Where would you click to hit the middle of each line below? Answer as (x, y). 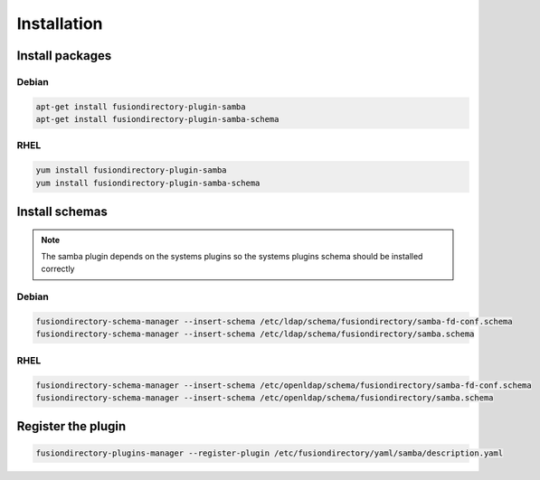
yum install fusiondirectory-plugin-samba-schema (148, 183)
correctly (58, 269)
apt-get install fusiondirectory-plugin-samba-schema (157, 119)
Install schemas (62, 212)
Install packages (64, 56)
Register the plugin (71, 426)
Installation (60, 24)
